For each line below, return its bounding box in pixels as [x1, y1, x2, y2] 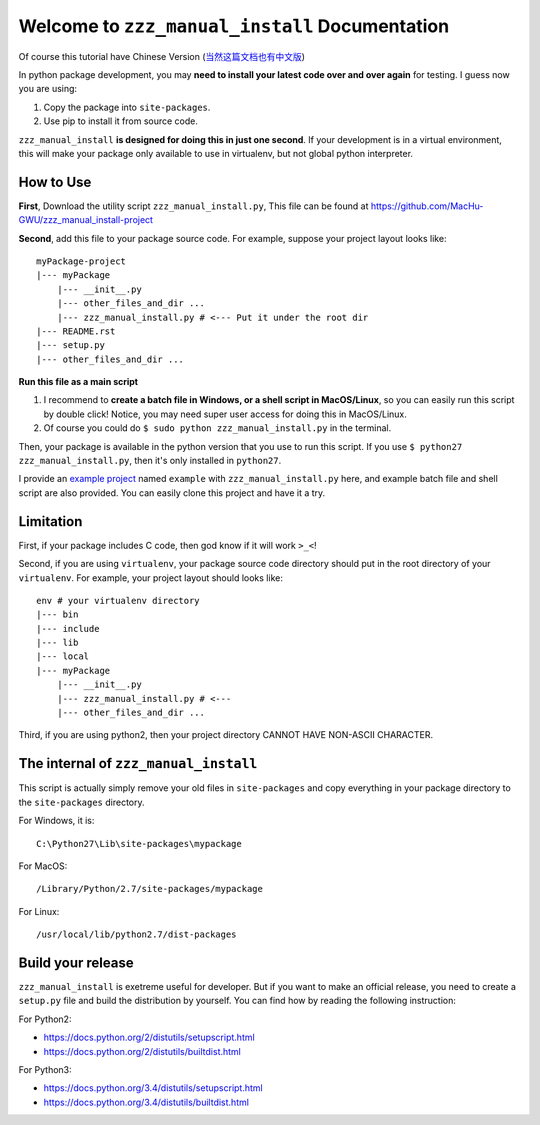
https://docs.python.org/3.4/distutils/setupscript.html [43, 1082, 264, 1094]
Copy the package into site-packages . [43, 101, 211, 113]
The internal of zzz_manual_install [18, 755, 258, 772]
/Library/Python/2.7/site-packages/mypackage [36, 883, 264, 895]
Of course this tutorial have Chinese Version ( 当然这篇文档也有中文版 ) [18, 50, 305, 62]
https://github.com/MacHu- [370, 200, 484, 212]
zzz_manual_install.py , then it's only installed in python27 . [18, 455, 282, 467]
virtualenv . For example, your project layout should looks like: [18, 571, 284, 584]
